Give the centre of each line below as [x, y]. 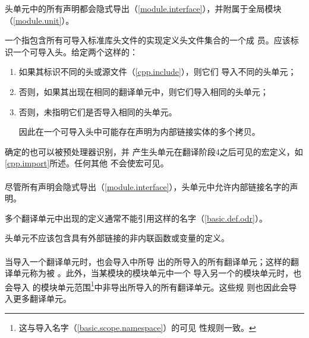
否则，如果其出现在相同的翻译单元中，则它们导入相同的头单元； [144, 91]
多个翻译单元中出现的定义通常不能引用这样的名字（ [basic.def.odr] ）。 [136, 218]
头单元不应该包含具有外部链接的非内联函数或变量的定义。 [117, 238]
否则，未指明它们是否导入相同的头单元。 [98, 111]
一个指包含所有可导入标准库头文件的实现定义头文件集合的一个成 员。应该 [148, 40]
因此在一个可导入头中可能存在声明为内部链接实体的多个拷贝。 [139, 132]
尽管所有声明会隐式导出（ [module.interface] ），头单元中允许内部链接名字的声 [152, 186]
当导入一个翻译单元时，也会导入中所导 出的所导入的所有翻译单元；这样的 [148, 261]
